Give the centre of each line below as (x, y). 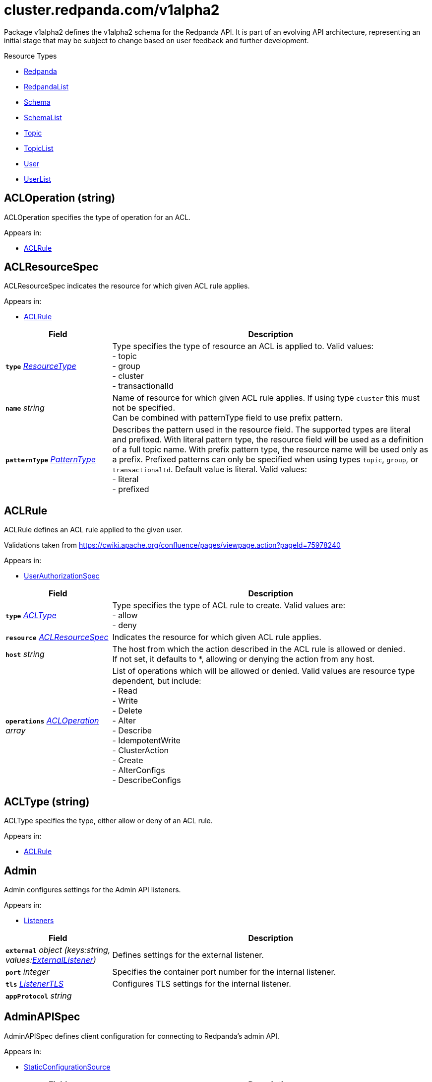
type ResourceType (41, 366)
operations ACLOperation (52, 721)
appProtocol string (39, 995)
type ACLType (31, 615)
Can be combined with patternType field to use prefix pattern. (227, 418)
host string (25, 654)
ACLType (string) (47, 801)
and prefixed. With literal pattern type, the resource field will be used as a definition (268, 440)
